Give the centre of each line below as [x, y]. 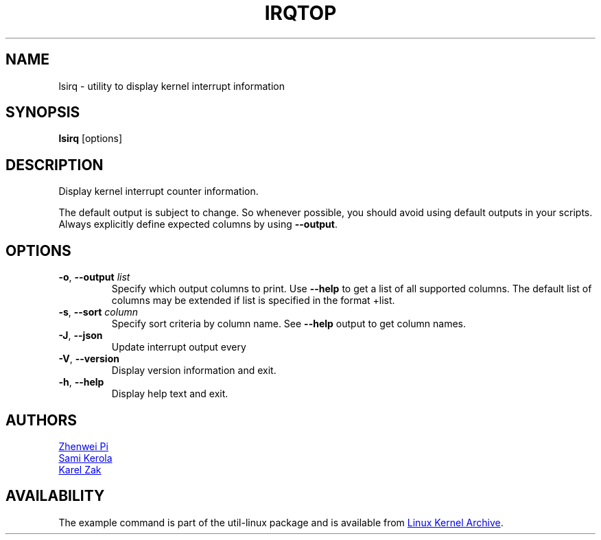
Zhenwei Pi [83, 446]
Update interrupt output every [179, 347]
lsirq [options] [91, 139]
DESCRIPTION [55, 165]
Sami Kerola [85, 458]
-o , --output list [94, 277]
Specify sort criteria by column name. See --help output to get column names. [288, 324]
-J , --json [81, 336]
